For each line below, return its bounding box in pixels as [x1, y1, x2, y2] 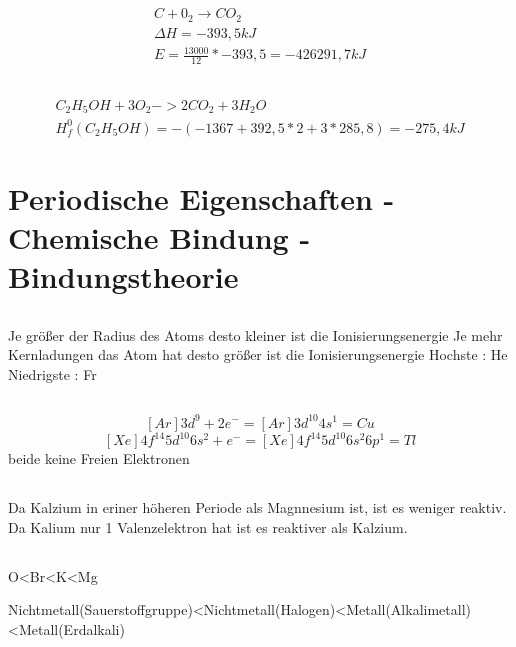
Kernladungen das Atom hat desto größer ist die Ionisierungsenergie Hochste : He [8, 344, 508, 365]
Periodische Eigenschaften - [8, 177, 395, 218]
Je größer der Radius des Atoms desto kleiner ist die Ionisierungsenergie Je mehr [8, 324, 503, 345]
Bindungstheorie [8, 256, 239, 297]
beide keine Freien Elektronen [8, 448, 190, 468]
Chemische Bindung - [8, 217, 311, 258]
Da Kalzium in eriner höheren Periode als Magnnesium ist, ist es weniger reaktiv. [8, 496, 507, 517]
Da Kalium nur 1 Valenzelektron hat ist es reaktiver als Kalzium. [8, 516, 408, 537]
